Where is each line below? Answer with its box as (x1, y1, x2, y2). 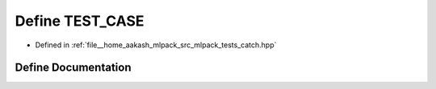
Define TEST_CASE (15, 12, 145, 30)
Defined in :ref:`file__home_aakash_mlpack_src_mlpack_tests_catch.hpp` (35, 40, 277, 50)
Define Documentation (15, 61, 132, 75)
